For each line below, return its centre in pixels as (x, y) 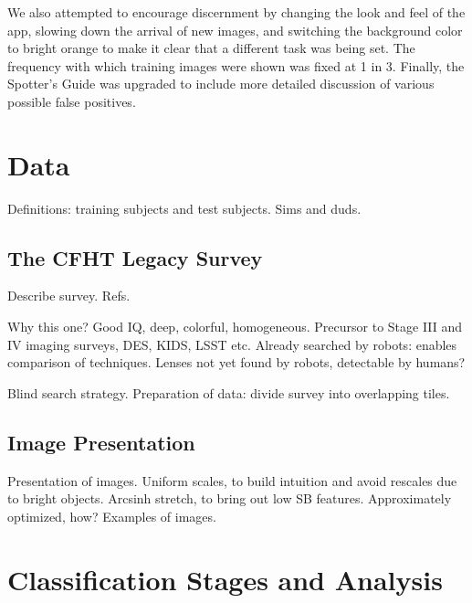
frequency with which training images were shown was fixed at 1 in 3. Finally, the (236, 65)
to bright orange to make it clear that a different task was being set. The (211, 48)
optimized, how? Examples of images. (112, 516)
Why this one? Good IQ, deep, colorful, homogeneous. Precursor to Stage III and (235, 327)
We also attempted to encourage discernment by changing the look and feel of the (236, 12)
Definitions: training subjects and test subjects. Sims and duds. (184, 208)
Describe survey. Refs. (69, 296)
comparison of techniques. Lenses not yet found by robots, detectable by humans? (236, 362)
